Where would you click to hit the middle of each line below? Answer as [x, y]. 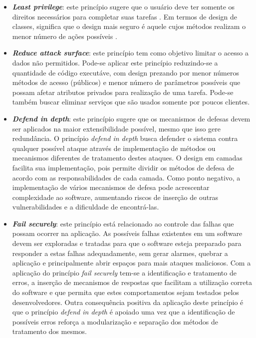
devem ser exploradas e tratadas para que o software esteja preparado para [127, 243]
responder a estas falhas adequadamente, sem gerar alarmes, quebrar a [120, 253]
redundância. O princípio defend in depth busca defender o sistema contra [125, 138]
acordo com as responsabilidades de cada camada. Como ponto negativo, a [126, 177]
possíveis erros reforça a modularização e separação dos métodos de [115, 321]
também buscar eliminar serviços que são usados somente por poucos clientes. [131, 102]
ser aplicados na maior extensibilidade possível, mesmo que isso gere [116, 128]
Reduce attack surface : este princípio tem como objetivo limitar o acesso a [130, 53]
